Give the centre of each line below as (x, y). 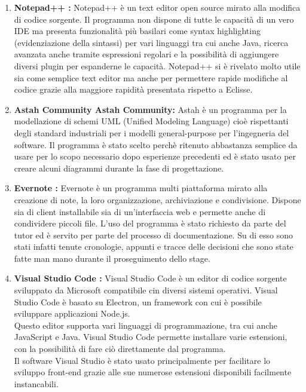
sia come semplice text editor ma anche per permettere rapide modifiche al (151, 77)
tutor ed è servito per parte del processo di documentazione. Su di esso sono (153, 235)
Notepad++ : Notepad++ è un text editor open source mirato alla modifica (157, 7)
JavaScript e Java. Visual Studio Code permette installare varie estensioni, (151, 337)
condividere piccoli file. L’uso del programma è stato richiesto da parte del (150, 223)
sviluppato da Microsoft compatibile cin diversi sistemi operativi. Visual (146, 290)
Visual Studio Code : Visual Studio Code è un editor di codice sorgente (150, 278)
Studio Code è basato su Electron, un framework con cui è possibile (138, 301)
